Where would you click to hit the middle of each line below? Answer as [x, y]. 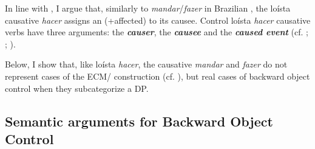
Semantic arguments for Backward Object [139, 121]
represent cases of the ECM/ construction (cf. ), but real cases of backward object [157, 76]
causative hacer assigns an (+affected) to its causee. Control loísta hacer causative [158, 20]
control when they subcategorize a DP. [77, 88]
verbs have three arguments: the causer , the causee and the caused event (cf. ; [157, 32]
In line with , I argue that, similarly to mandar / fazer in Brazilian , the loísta [148, 8]
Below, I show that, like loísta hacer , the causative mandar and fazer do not [146, 64]
